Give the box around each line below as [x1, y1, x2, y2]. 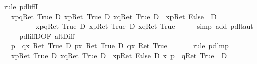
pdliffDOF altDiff [19, 30, 75, 41]
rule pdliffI [4, 1, 38, 11]
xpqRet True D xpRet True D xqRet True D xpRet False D [11, 11, 217, 21]
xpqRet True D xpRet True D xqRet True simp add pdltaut [35, 21, 253, 31]
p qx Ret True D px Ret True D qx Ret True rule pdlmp [11, 40, 229, 51]
